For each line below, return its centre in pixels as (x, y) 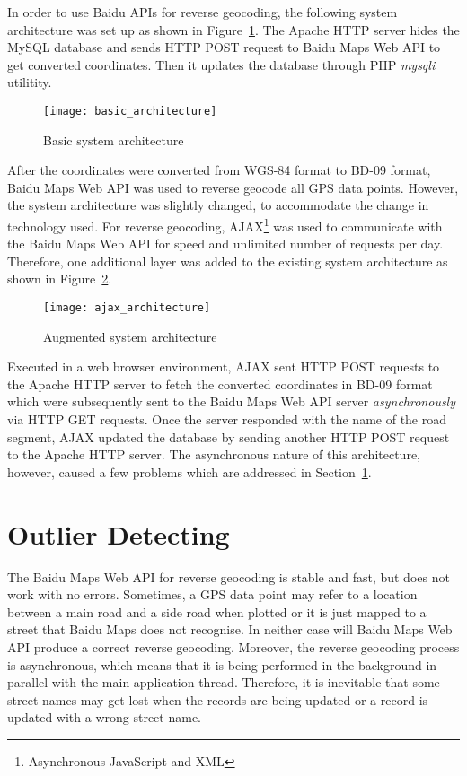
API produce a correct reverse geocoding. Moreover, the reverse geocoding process (233, 646)
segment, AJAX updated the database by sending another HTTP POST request (229, 436)
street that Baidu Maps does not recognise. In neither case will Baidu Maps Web (230, 629)
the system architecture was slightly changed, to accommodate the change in (218, 205)
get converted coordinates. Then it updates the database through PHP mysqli (221, 64)
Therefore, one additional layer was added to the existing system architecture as (228, 261)
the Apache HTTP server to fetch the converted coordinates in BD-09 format (220, 384)
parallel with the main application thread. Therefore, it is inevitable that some (224, 682)
